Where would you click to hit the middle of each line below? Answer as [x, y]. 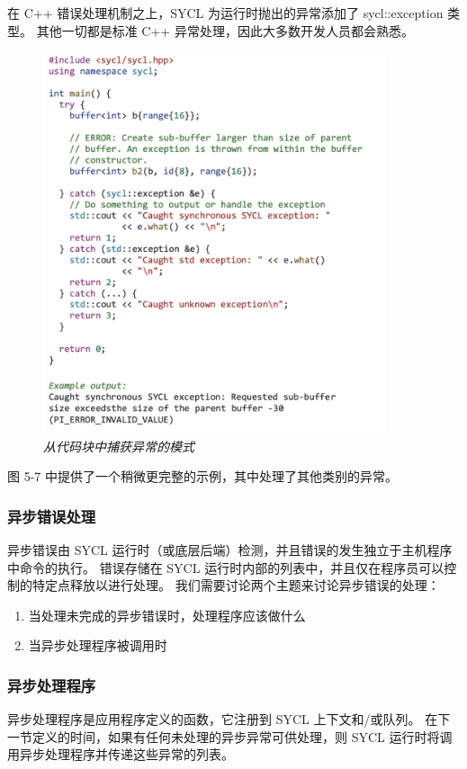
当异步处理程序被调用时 [98, 645]
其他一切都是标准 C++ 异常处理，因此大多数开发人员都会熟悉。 [225, 30]
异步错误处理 [52, 516]
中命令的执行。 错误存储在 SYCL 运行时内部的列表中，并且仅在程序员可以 [226, 567]
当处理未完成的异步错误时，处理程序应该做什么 [167, 615]
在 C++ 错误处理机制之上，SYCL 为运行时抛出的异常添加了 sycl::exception [225, 13]
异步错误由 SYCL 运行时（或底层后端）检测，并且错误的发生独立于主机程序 [230, 549]
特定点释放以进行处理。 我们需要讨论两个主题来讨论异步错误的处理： [236, 585]
